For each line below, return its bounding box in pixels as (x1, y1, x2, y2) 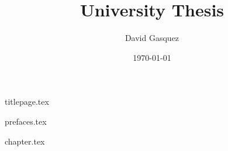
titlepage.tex (5, 95, 49, 108)
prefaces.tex (5, 115, 47, 127)
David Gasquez (125, 32, 179, 44)
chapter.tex (5, 135, 45, 147)
